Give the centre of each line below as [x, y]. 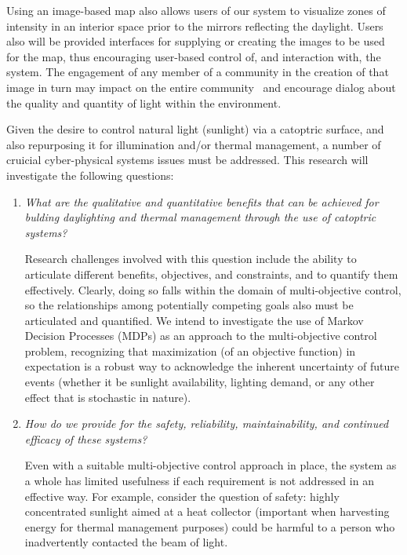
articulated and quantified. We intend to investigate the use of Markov [194, 320]
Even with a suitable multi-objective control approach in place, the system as [211, 465]
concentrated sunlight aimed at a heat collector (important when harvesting [207, 511]
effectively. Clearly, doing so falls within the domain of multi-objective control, [213, 289]
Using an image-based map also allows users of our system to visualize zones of [196, 10]
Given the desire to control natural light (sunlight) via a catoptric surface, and [195, 129]
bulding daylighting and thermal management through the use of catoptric [200, 217]
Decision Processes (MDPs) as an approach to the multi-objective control [201, 336]
